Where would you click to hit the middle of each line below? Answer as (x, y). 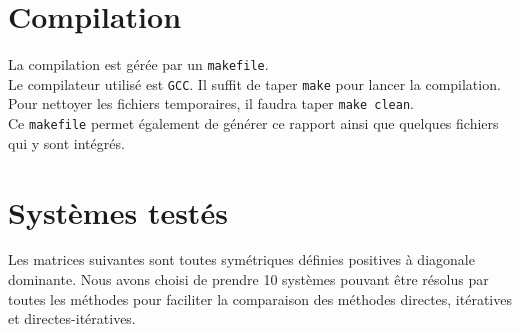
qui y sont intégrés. (66, 142)
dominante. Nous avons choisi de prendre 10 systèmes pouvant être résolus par (248, 279)
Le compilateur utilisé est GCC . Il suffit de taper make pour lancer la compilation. (254, 83)
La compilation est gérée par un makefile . (138, 64)
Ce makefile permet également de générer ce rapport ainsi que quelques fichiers (253, 123)
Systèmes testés (118, 211)
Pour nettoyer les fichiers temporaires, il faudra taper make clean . (211, 103)
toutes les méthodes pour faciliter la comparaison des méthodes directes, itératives (260, 298)
